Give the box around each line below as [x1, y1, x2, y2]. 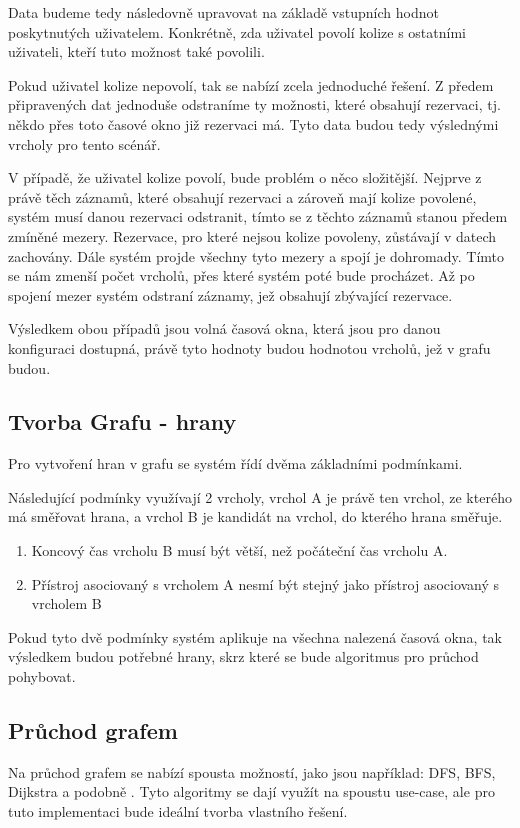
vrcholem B [31, 593, 102, 614]
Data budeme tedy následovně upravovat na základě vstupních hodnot [8, 2, 439, 22]
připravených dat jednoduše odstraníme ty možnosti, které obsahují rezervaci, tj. [8, 94, 501, 115]
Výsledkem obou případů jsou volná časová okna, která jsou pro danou [8, 318, 441, 339]
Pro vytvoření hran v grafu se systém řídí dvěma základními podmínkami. [8, 453, 463, 474]
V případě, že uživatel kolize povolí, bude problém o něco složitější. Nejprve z [8, 167, 482, 188]
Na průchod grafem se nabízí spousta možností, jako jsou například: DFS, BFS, [8, 761, 496, 782]
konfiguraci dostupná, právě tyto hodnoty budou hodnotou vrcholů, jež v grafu [8, 337, 491, 358]
